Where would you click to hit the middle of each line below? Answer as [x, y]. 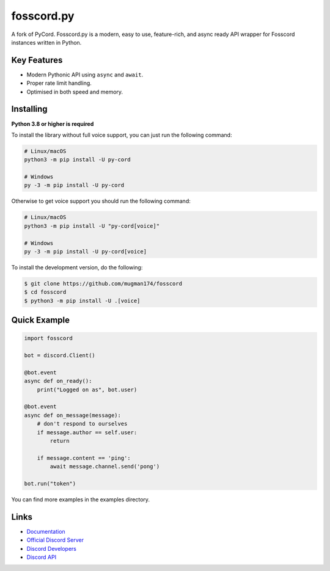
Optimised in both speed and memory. [75, 92]
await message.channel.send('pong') [105, 467]
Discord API [42, 557]
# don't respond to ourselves [82, 424]
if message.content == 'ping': [84, 458]
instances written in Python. [46, 42]
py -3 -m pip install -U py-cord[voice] [85, 251]
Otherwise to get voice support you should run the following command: [101, 201]
